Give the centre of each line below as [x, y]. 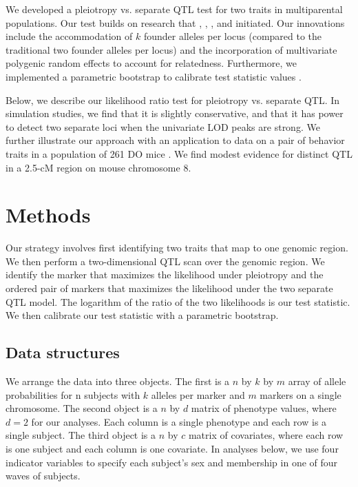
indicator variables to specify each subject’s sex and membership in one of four [172, 462]
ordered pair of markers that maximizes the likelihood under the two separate [169, 288]
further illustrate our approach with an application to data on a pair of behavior [175, 140]
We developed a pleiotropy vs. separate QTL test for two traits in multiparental [174, 9]
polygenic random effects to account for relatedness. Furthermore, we [151, 63]
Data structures [63, 352]
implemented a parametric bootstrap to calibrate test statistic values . [154, 76]
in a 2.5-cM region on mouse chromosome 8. [98, 167]
